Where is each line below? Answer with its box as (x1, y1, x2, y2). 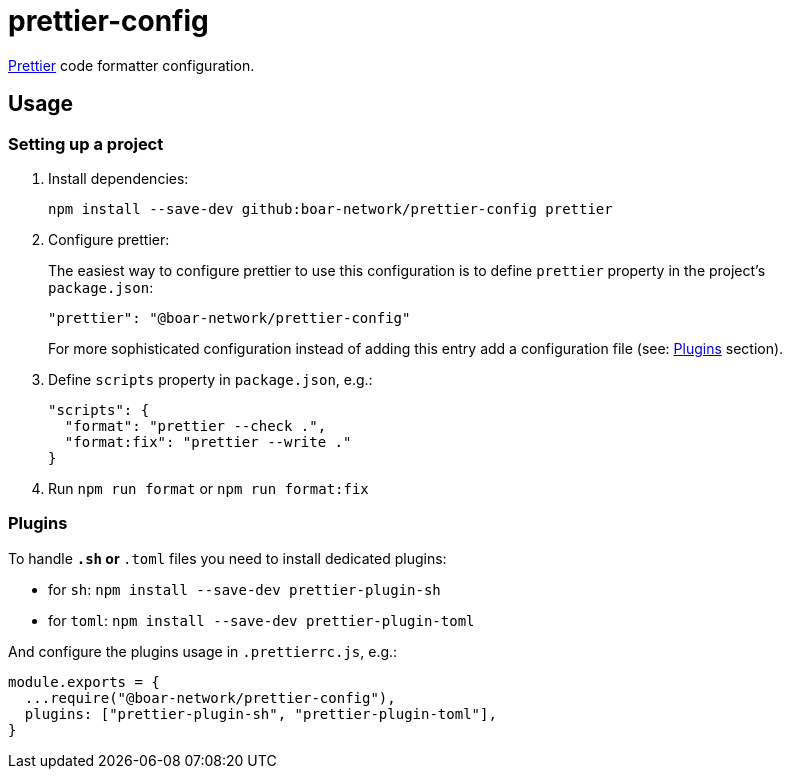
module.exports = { (8, 673, 160, 690)
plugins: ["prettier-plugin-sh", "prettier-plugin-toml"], (24, 705, 497, 722)
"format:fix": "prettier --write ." (64, 433, 352, 450)
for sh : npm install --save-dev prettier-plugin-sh (48, 580, 441, 598)
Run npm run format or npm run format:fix (48, 479, 369, 497)
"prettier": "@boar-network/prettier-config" (48, 309, 411, 326)
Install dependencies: (48, 169, 189, 187)
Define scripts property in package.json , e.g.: (48, 370, 373, 388)
